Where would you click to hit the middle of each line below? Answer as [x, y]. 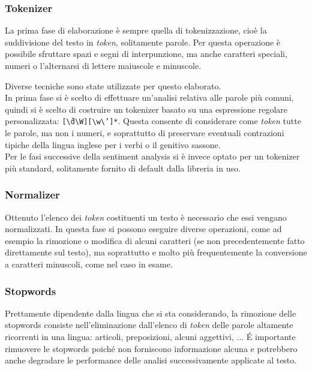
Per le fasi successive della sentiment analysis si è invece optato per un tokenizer [152, 156]
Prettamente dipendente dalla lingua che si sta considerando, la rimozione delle [151, 313]
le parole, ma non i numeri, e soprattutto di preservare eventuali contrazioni [145, 133]
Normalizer [32, 195]
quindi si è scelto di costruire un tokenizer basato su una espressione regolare [146, 109]
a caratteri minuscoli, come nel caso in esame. [89, 264]
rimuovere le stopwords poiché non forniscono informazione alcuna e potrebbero [151, 348]
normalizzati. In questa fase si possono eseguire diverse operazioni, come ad [143, 229]
